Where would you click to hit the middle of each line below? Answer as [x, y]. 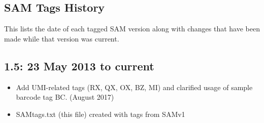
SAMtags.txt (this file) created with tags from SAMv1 [101, 114]
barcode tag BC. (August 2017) [65, 97]
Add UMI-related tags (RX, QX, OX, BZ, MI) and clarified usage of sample [134, 87]
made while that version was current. [62, 38]
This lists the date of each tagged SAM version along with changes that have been [132, 29]
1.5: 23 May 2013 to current [79, 66]
